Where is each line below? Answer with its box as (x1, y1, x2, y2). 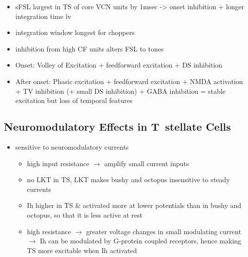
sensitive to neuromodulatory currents (15, 141, 129, 152)
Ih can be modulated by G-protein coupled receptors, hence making (39, 236, 242, 246)
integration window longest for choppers (15, 27, 135, 37)
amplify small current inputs (104, 158, 189, 168)
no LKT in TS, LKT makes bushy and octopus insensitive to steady (27, 174, 230, 185)
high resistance (27, 226, 71, 236)
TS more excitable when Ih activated (27, 245, 137, 255)
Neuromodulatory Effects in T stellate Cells (4, 119, 231, 134)
